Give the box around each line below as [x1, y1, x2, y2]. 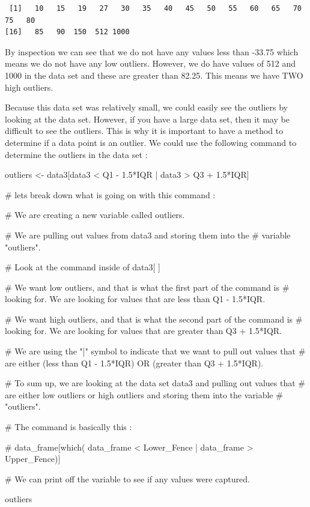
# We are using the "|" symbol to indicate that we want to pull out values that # [5, 345, 306, 357]
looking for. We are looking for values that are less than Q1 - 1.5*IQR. [5, 293, 266, 305]
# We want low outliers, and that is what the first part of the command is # [5, 281, 290, 293]
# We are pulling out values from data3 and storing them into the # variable [5, 228, 291, 241]
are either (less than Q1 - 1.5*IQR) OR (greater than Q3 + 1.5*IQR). [5, 356, 264, 369]
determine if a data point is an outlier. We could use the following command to [5, 136, 297, 148]
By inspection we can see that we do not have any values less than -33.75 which [5, 45, 299, 58]
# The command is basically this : [5, 420, 132, 433]
